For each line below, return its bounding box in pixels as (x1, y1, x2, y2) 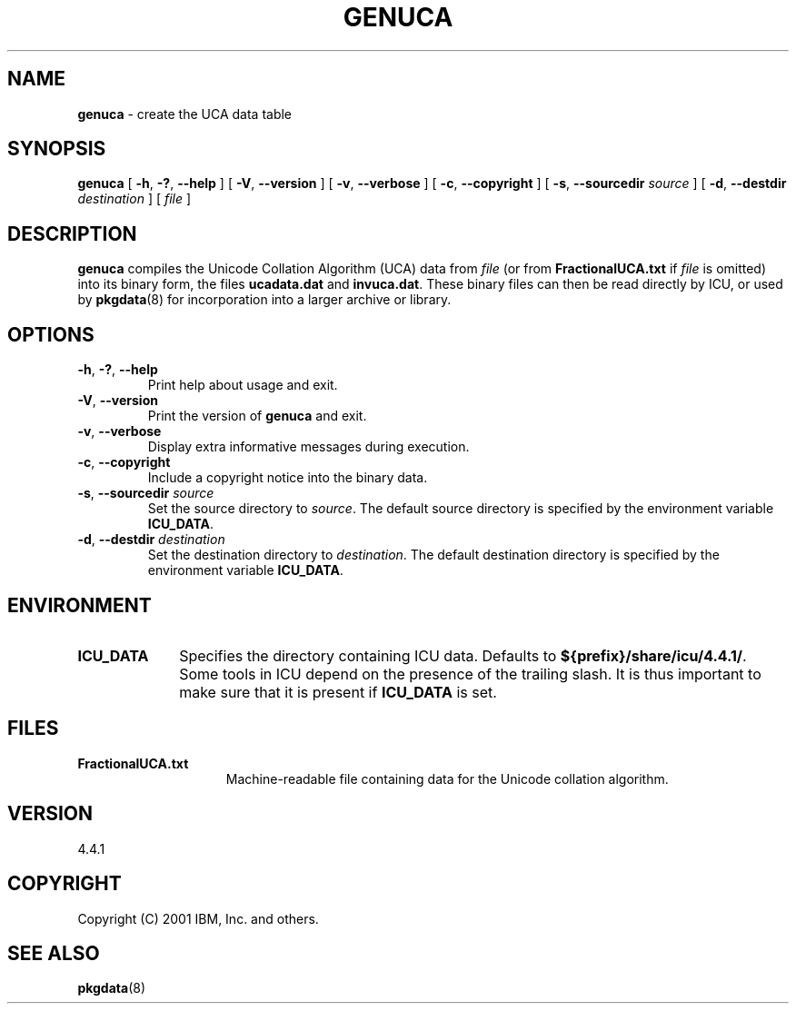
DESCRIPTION (7, 222, 137, 245)
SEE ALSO (7, 941, 100, 965)
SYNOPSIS (7, 137, 106, 161)
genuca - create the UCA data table (77, 105, 293, 122)
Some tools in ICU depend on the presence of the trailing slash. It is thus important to (179, 664, 761, 683)
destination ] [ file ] (77, 191, 192, 207)
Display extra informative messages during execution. (147, 439, 470, 455)
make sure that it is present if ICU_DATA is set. (179, 682, 497, 701)
